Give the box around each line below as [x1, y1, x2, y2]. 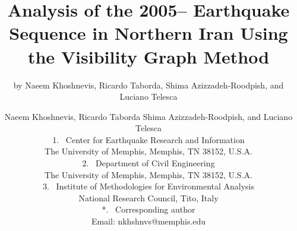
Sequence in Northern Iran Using [9, 21, 288, 45]
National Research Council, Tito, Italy [78, 191, 219, 204]
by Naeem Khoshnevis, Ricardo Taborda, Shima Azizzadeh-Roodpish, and [13, 78, 284, 91]
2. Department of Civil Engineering [82, 157, 215, 169]
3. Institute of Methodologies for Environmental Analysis [42, 180, 255, 192]
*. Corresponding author [102, 203, 195, 216]
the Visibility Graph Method [27, 44, 270, 68]
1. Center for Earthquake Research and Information [52, 133, 245, 145]
